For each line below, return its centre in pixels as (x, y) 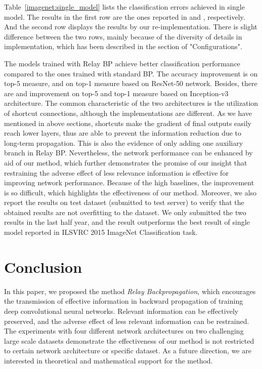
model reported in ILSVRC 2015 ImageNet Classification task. (101, 232)
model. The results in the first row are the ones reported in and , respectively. (125, 16)
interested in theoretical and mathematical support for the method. (108, 360)
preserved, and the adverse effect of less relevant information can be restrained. (127, 321)
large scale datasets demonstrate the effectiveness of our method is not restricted (129, 340)
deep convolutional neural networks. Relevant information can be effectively (121, 311)
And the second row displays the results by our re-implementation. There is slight (131, 27)
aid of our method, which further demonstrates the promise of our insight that (126, 162)
